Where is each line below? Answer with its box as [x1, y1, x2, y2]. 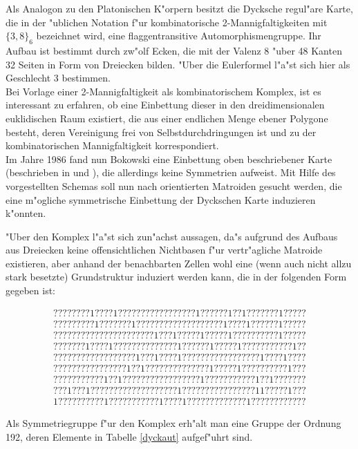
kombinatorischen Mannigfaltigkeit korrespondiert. [6, 138, 219, 153]
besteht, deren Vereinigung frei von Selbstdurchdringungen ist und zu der [6, 124, 317, 139]
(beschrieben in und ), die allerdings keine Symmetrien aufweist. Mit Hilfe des [6, 165, 336, 180]
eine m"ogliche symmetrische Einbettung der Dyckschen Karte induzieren [6, 192, 316, 207]
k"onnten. [6, 206, 46, 220]
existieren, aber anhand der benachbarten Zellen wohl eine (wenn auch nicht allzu [6, 256, 352, 270]
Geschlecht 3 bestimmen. [6, 70, 111, 85]
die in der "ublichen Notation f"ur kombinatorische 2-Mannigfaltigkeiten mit [6, 15, 328, 29]
